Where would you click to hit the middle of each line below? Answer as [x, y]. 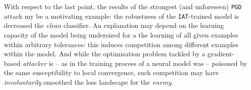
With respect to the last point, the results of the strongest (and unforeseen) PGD [123, 6]
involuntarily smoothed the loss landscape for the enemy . [89, 82]
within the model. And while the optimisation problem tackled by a [105, 54]
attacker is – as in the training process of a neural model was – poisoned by [135, 63]
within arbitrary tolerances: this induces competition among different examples [121, 44]
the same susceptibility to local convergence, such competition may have [111, 72]
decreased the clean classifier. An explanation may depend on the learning [114, 25]
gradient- [221, 54]
